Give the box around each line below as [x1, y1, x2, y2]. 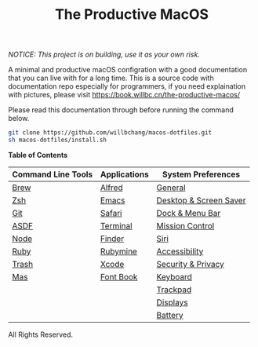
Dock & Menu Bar [156, 207, 221, 218]
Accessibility [156, 246, 204, 257]
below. [8, 114, 30, 123]
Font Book [100, 271, 138, 282]
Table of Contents [8, 150, 68, 159]
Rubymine [100, 246, 137, 257]
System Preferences [162, 169, 241, 180]
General [156, 182, 186, 193]
